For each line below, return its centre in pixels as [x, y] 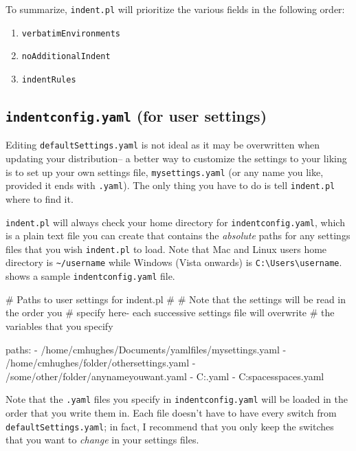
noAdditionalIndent [66, 57]
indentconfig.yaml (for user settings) [136, 116]
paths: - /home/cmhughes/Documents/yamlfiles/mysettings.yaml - [146, 349]
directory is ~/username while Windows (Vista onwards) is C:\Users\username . [174, 262]
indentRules [49, 79]
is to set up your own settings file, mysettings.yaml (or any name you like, [165, 172]
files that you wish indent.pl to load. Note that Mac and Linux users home [166, 249]
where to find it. [40, 198]
